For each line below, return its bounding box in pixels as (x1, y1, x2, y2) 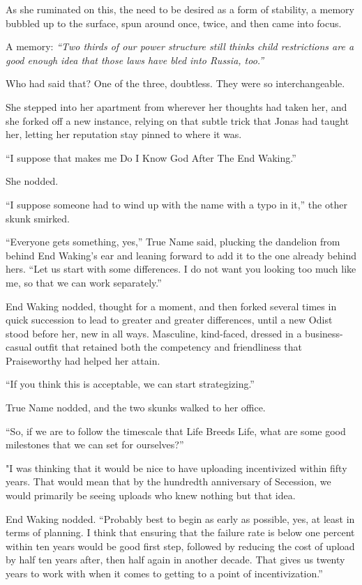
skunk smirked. (6, 211, 70, 225)
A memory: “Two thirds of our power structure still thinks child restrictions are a (6, 39, 354, 54)
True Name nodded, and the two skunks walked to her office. (6, 400, 266, 415)
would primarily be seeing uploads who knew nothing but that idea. (6, 488, 296, 503)
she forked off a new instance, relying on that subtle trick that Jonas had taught (6, 113, 349, 128)
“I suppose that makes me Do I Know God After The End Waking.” (6, 150, 296, 165)
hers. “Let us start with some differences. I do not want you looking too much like (6, 261, 356, 276)
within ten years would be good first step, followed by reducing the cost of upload (6, 538, 355, 553)
